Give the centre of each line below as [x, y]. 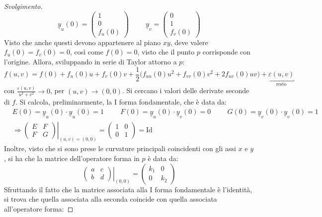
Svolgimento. [23, 6]
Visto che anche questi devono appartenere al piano [82, 42]
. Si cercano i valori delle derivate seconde [186, 90]
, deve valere [189, 42]
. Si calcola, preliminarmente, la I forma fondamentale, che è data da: [121, 101]
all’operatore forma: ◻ [39, 208]
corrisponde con [226, 52]
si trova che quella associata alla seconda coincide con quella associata [111, 199]
